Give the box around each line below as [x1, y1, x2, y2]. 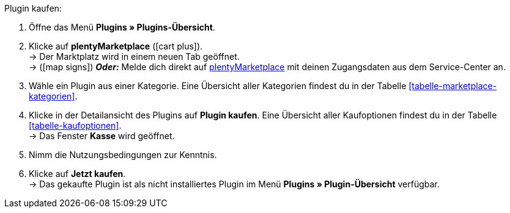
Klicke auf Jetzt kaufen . [29, 168, 126, 179]
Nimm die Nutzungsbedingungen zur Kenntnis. [29, 150, 217, 160]
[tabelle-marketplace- [408, 81, 497, 91]
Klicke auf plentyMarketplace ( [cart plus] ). [29, 41, 203, 51]
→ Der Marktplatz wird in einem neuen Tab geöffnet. [29, 51, 240, 62]
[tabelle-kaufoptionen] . [29, 120, 122, 131]
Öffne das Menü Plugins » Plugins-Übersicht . [29, 22, 215, 32]
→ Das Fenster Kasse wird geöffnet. [29, 131, 175, 141]
